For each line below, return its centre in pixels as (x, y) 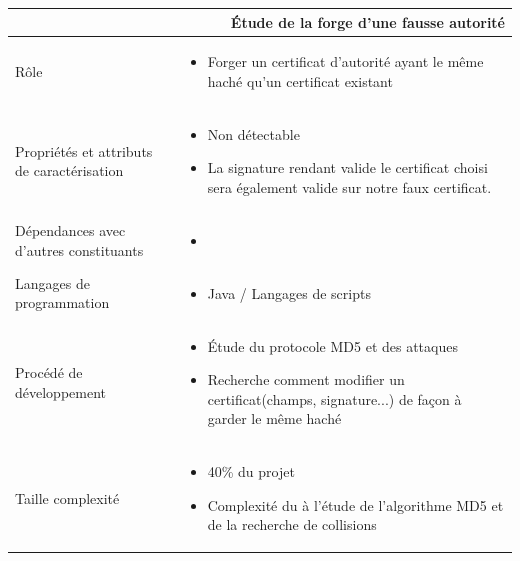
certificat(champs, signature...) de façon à (334, 398)
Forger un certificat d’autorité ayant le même (345, 61)
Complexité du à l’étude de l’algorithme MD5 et (355, 504)
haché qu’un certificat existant (300, 80)
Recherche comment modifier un (306, 379)
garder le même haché (274, 418)
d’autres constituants (79, 249)
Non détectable (253, 133)
